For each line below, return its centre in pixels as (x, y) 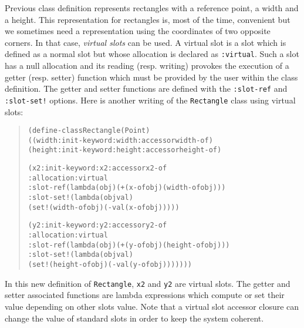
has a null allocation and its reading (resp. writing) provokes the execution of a (147, 66)
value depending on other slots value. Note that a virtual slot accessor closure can (152, 306)
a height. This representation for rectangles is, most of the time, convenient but (148, 19)
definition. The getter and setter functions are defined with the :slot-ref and (146, 88)
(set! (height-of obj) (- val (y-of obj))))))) (110, 265)
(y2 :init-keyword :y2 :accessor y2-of (97, 225)
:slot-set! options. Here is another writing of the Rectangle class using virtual (150, 100)
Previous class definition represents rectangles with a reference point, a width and (152, 8)
